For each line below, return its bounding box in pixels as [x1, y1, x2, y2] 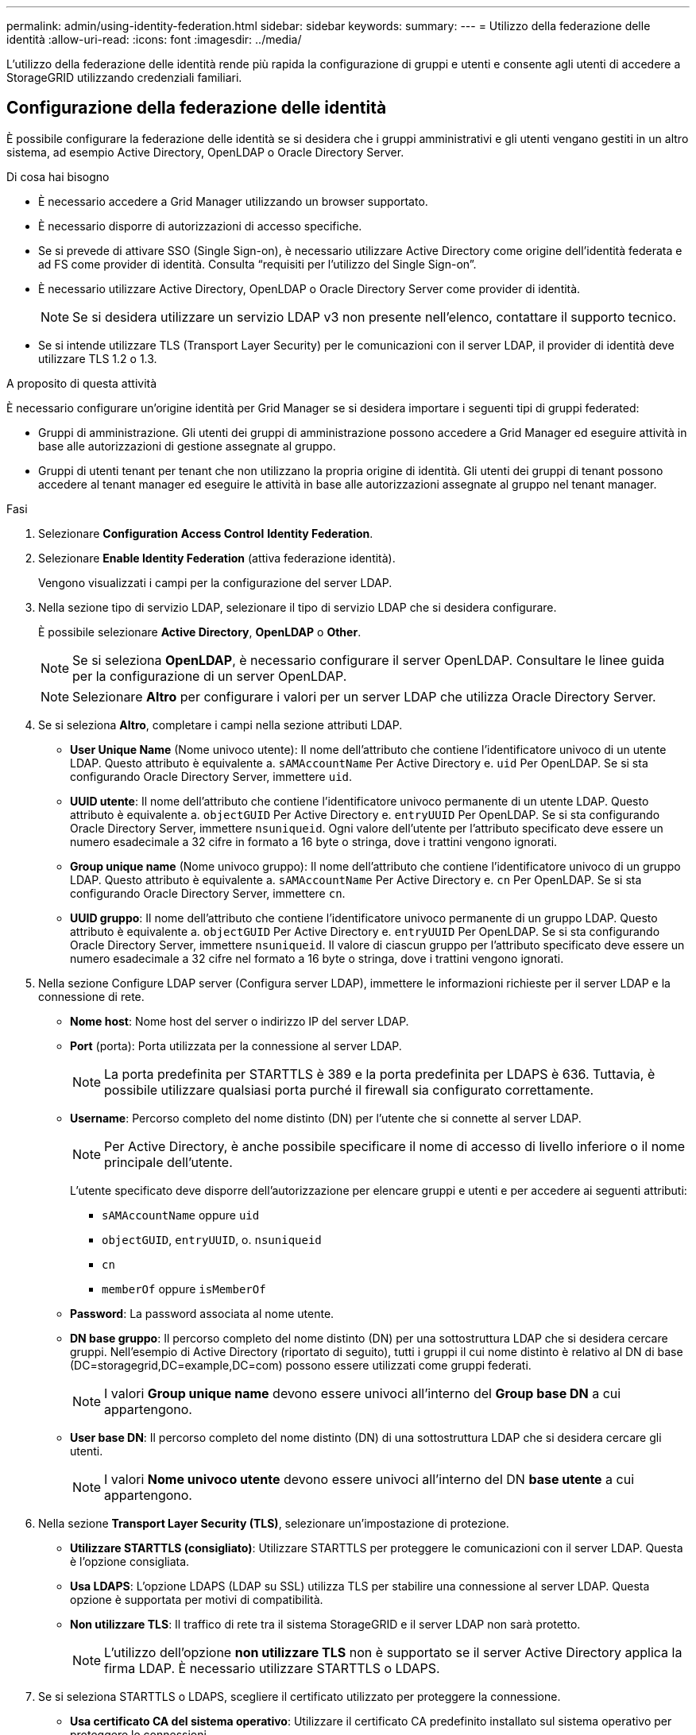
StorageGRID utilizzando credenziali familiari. [6, 71, 242, 84]
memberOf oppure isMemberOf [102, 1281, 266, 1296]
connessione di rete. [38, 989, 145, 1003]
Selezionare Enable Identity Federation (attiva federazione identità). [38, 551, 396, 565]
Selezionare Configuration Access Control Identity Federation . [38, 526, 373, 540]
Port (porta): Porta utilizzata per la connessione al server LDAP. [70, 1038, 402, 1053]
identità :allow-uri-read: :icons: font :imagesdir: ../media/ [6, 33, 302, 46]
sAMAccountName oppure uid [102, 1208, 260, 1222]
